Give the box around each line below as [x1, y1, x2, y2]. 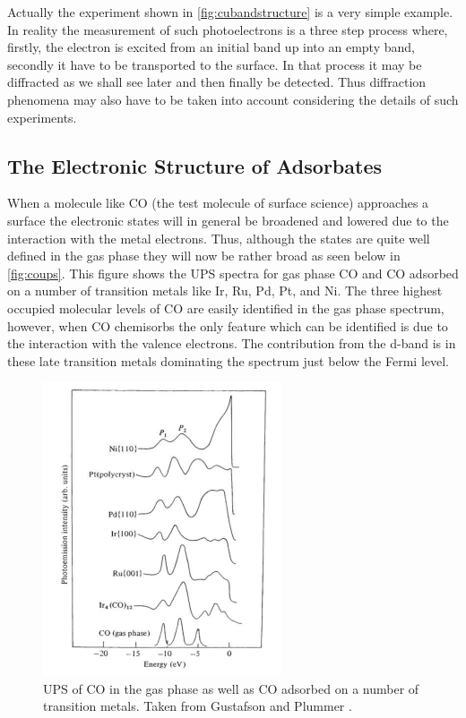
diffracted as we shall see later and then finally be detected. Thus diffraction [7, 73, 427, 91]
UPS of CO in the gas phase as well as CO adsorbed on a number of [43, 679, 419, 697]
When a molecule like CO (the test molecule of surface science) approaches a [7, 193, 429, 212]
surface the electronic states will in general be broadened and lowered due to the [7, 210, 449, 229]
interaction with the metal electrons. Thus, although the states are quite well [7, 228, 430, 247]
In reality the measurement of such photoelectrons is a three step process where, [7, 20, 448, 38]
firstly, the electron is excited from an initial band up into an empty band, [7, 38, 415, 56]
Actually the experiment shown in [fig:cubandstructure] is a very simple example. [7, 3, 453, 21]
